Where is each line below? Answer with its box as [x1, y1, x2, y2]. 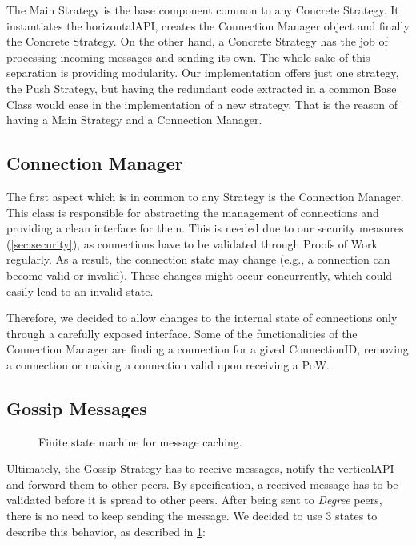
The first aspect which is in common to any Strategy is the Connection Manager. [6, 188, 404, 204]
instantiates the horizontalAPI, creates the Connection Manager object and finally [6, 17, 410, 34]
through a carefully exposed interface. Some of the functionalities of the [6, 325, 358, 341]
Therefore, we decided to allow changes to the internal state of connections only [6, 309, 398, 326]
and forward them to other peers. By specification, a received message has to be [6, 475, 398, 492]
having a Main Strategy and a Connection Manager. [6, 111, 262, 128]
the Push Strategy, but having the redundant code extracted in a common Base [6, 79, 397, 96]
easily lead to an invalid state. [6, 282, 154, 299]
